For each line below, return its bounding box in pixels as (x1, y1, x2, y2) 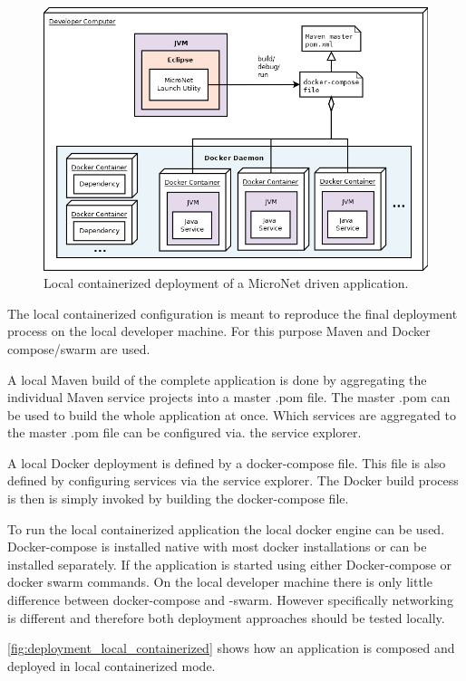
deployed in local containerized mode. (7, 656, 216, 675)
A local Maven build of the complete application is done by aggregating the (7, 369, 427, 388)
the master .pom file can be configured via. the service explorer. (7, 423, 362, 442)
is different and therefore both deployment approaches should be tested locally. (7, 608, 445, 627)
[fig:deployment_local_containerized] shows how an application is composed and (7, 638, 455, 657)
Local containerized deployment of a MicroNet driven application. (44, 273, 409, 293)
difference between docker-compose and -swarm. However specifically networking (7, 590, 453, 609)
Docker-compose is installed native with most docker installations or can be (7, 537, 427, 556)
